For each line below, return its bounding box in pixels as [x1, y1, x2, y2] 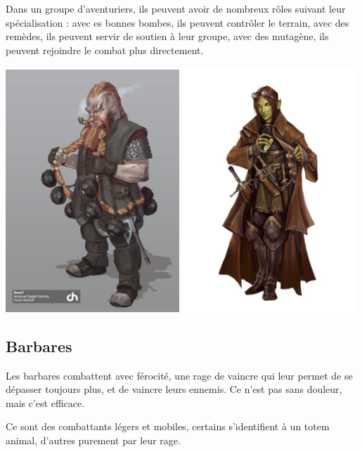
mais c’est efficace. [6, 395, 85, 410]
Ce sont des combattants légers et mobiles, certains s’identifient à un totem [6, 419, 330, 434]
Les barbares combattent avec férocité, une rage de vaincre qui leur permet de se [6, 368, 353, 382]
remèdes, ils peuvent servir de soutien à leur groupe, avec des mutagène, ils [6, 29, 329, 44]
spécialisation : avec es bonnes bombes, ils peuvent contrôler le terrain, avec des [6, 15, 349, 30]
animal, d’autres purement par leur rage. [6, 433, 181, 448]
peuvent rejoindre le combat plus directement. [6, 42, 204, 57]
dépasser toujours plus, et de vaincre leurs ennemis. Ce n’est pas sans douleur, [6, 382, 342, 396]
